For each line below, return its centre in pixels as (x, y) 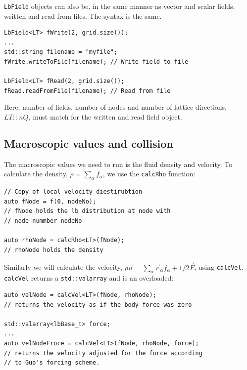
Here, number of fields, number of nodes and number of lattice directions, (116, 107)
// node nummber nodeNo (43, 221)
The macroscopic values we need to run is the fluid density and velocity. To (118, 164)
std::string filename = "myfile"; (61, 52)
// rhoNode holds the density (54, 250)
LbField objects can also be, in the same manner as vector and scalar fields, (120, 6)
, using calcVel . (219, 267)
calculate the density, (36, 174)
